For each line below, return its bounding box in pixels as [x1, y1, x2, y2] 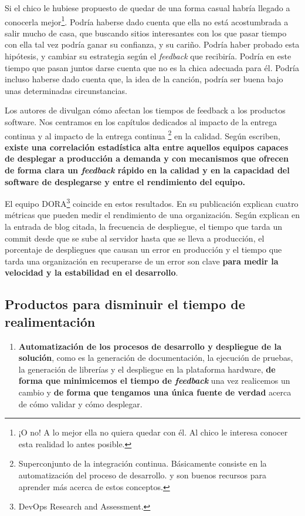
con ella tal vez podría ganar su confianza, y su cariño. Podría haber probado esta [5, 38, 300, 51]
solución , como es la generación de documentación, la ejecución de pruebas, [18, 351, 293, 364]
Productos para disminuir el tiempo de [5, 295, 245, 313]
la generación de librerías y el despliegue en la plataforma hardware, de [18, 363, 276, 375]
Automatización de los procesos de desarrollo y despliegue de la [18, 340, 282, 352]
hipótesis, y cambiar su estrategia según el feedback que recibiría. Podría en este [5, 50, 292, 62]
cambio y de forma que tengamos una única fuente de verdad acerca [18, 386, 292, 398]
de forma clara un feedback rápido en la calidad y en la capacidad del [5, 164, 290, 176]
